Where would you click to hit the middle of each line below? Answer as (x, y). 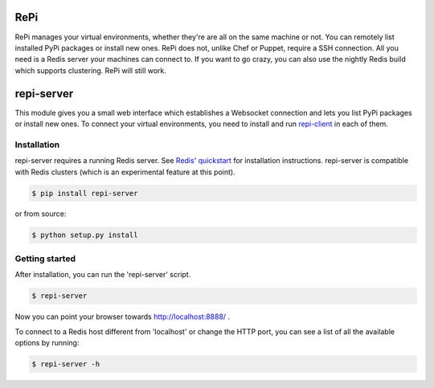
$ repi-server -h (66, 364)
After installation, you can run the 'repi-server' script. (103, 275)
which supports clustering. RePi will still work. (90, 70)
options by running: (47, 342)
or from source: (41, 214)
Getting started (45, 259)
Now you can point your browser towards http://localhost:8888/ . (123, 317)
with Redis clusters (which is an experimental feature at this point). (125, 172)
